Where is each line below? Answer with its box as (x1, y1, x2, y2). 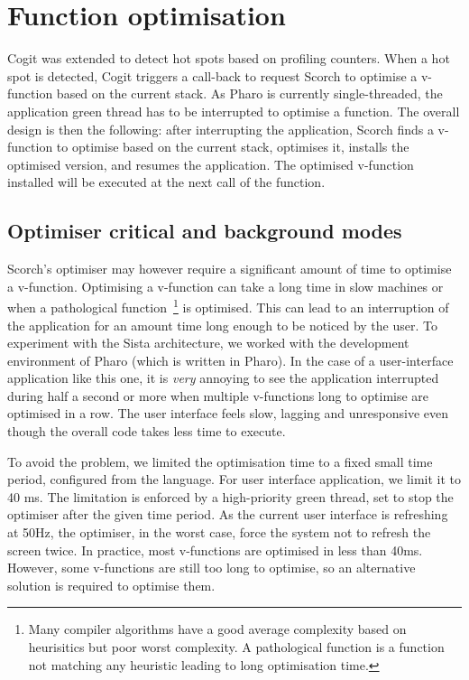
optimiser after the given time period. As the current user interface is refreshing (7, 505, 448, 524)
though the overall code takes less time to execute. (7, 422, 286, 441)
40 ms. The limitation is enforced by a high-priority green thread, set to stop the (7, 487, 454, 506)
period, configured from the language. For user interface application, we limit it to (7, 470, 461, 489)
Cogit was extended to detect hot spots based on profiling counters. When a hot (7, 49, 450, 68)
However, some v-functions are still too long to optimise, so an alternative (7, 558, 416, 577)
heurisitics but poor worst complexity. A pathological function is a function (28, 638, 445, 657)
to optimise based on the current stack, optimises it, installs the (56, 137, 409, 156)
